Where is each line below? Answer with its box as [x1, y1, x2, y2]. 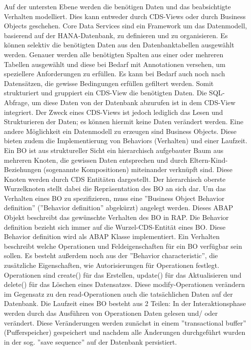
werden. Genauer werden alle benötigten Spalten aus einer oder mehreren [4, 49, 224, 59]
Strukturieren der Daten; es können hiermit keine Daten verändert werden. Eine [4, 116, 244, 127]
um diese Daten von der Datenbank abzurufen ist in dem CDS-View [31, 97, 236, 107]
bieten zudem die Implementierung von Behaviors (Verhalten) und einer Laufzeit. [4, 135, 248, 146]
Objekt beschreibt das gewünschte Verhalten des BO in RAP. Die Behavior [4, 212, 229, 222]
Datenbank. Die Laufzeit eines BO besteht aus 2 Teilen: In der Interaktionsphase [4, 298, 246, 308]
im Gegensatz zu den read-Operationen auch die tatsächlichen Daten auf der [4, 288, 233, 299]
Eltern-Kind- [189, 154, 228, 165]
